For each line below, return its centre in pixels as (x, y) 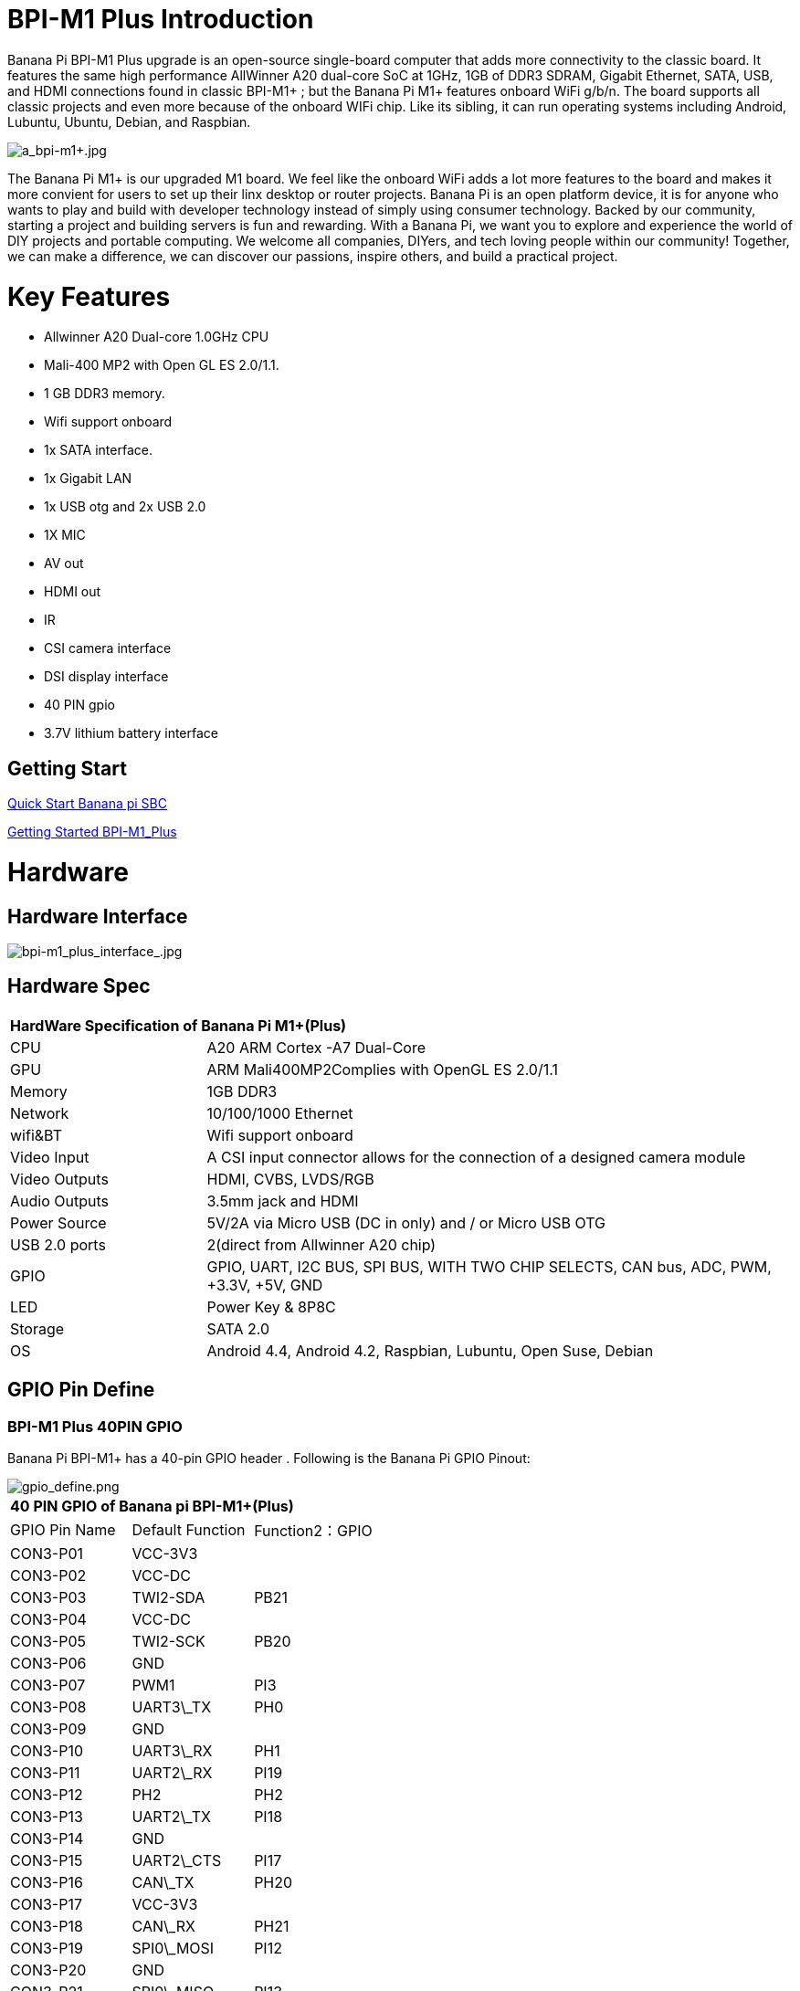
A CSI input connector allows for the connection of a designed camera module (476, 1157)
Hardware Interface (98, 916)
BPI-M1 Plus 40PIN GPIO (95, 1426)
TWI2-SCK (168, 1642)
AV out (64, 564)
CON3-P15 (47, 1861)
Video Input (50, 1157)
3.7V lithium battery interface (131, 733)
